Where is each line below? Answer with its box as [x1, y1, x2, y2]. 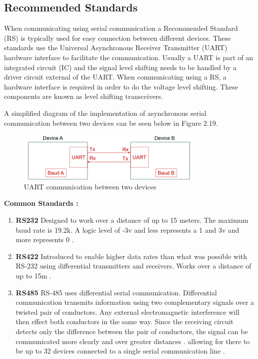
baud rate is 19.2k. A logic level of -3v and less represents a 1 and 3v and [15, 224, 240, 235]
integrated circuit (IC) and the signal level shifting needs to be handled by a [4, 62, 237, 72]
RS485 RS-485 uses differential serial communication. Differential [15, 287, 217, 297]
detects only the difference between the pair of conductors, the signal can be [15, 326, 248, 336]
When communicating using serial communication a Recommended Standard [4, 23, 238, 33]
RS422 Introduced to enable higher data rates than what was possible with [15, 251, 248, 261]
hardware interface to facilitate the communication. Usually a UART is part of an [4, 52, 254, 62]
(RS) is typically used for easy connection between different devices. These [4, 32, 231, 43]
